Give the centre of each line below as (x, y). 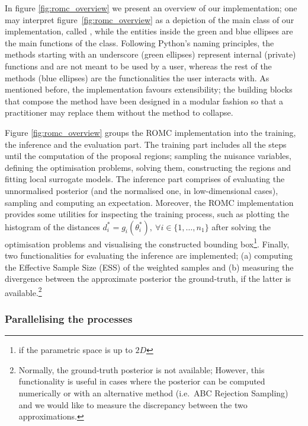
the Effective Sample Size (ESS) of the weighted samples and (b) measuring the (149, 267)
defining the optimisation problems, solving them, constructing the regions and (148, 167)
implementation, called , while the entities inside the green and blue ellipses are (149, 31)
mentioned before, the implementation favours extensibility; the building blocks (149, 89)
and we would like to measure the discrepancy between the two (133, 404)
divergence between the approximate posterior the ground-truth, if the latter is (148, 279)
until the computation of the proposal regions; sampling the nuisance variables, (148, 156)
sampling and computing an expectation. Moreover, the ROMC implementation (149, 202)
